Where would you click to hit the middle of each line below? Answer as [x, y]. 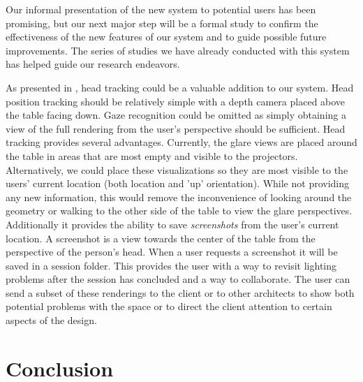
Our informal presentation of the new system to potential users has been [161, 9]
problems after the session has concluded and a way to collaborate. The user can [178, 279]
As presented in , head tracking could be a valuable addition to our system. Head [180, 87]
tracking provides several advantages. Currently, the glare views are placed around [181, 142]
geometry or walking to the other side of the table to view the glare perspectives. [179, 211]
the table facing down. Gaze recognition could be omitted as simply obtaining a [176, 115]
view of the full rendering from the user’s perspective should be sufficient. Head [176, 128]
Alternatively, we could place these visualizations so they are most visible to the [177, 169]
